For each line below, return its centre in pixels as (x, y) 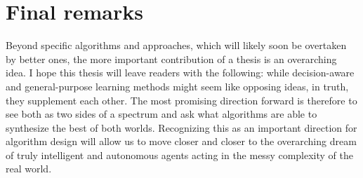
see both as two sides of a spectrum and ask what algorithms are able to (161, 114)
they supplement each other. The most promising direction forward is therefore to (181, 100)
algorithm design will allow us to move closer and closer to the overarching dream (181, 141)
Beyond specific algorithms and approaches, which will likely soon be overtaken (176, 45)
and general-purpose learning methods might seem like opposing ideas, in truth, (177, 86)
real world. (29, 169)
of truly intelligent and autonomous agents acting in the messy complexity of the (180, 155)
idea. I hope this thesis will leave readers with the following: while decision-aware (180, 73)
